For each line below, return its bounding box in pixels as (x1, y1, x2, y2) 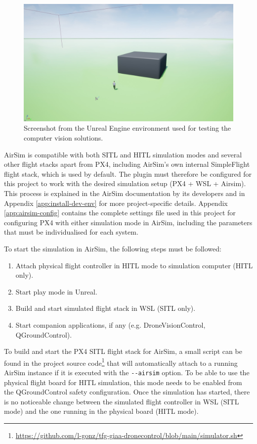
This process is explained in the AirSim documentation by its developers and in (4, 188, 245, 198)
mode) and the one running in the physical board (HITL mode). (4, 406, 199, 416)
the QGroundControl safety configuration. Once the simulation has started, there (4, 387, 250, 397)
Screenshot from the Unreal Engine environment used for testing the (24, 123, 231, 133)
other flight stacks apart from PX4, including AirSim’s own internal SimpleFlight (4, 159, 250, 169)
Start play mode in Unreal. (15, 286, 97, 296)
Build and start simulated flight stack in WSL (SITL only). (15, 303, 196, 313)
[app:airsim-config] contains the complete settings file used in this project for (4, 207, 236, 218)
